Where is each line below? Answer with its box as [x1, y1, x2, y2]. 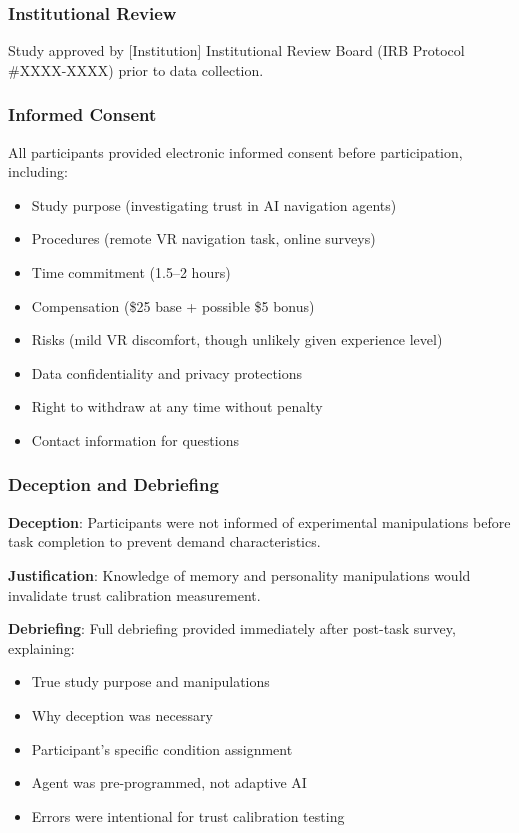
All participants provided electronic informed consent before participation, [8, 141, 463, 162]
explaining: [8, 637, 75, 658]
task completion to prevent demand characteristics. [8, 531, 321, 552]
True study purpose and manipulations [31, 671, 270, 692]
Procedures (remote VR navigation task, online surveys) [31, 228, 376, 249]
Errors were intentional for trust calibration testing [31, 805, 345, 826]
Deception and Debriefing [8, 472, 219, 497]
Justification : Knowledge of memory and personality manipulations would [8, 564, 471, 585]
